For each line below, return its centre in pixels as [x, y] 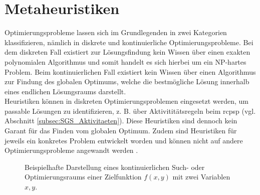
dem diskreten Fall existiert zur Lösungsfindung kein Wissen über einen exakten [127, 52]
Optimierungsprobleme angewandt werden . [71, 150]
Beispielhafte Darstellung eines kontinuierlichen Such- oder [115, 167]
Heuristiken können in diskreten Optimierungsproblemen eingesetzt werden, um [127, 101]
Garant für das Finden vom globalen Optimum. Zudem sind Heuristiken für [121, 131]
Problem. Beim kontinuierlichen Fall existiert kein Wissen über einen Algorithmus [130, 71]
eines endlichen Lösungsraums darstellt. [65, 91]
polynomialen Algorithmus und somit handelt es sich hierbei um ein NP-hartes [125, 61]
